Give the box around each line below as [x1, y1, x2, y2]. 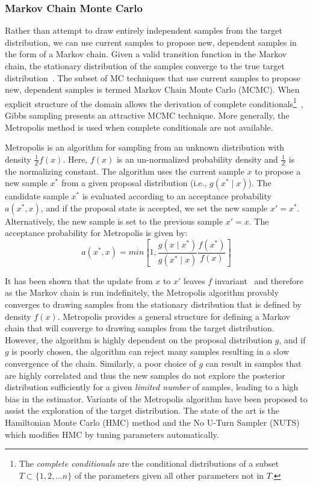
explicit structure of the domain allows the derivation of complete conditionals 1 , [5, 95, 303, 110]
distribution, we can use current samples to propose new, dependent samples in [5, 36, 297, 48]
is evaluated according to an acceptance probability [82, 190, 271, 202]
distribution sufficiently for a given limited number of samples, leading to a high [5, 381, 299, 393]
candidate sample [5, 190, 69, 202]
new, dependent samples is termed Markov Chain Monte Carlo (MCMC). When [5, 83, 300, 96]
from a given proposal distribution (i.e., [61, 176, 207, 189]
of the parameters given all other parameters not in [74, 469, 264, 481]
